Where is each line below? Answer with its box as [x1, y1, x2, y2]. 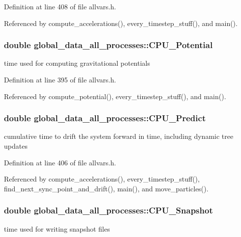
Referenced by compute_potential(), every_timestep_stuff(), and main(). [4, 91, 226, 101]
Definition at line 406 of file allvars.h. [4, 157, 116, 167]
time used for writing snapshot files [4, 223, 110, 234]
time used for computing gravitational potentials [4, 58, 150, 68]
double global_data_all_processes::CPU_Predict [4, 112, 206, 124]
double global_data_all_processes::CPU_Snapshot [4, 204, 213, 216]
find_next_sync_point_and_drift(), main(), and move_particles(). [4, 183, 209, 193]
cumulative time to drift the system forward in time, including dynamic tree [4, 131, 234, 141]
